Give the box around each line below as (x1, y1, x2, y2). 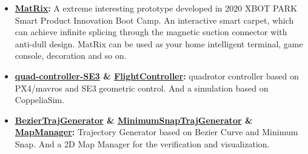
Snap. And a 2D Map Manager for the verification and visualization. (15, 137, 270, 150)
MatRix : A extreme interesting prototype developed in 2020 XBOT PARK (15, 2, 298, 14)
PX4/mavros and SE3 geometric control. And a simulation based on (15, 81, 269, 94)
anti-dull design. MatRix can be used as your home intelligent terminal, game (15, 37, 303, 50)
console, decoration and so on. (15, 49, 127, 62)
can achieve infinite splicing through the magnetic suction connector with (15, 25, 287, 38)
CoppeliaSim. (15, 93, 65, 106)
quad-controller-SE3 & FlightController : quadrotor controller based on (15, 69, 299, 82)
